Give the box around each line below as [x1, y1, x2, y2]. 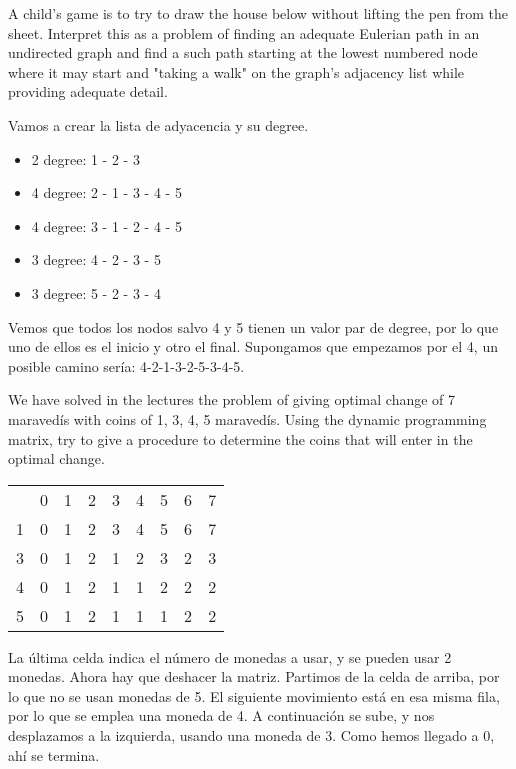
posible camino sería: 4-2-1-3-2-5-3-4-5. [8, 355, 245, 376]
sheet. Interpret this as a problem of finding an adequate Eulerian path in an [8, 22, 480, 43]
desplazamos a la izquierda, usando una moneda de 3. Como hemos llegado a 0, [8, 725, 495, 746]
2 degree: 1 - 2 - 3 [31, 148, 140, 169]
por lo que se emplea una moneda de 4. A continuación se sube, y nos [8, 705, 435, 726]
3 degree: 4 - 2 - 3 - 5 [31, 249, 161, 270]
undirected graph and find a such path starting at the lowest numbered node [8, 42, 478, 63]
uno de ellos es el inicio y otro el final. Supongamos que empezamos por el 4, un [8, 336, 498, 357]
